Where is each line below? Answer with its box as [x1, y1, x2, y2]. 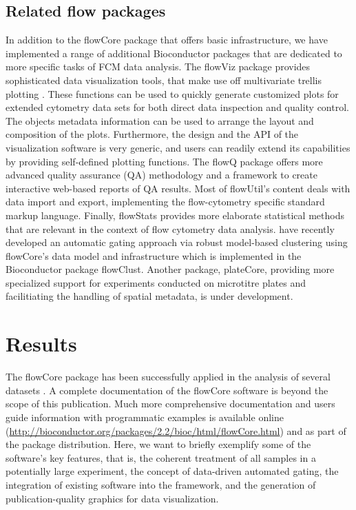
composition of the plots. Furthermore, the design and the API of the [6, 127, 299, 141]
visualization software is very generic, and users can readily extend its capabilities [6, 140, 350, 154]
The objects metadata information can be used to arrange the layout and [6, 113, 314, 127]
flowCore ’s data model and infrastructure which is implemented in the [6, 248, 302, 263]
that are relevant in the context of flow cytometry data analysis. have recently [6, 221, 335, 236]
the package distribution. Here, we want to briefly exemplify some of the [6, 437, 311, 451]
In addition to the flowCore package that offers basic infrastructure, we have [6, 32, 328, 47]
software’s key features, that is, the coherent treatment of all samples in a [6, 450, 316, 465]
